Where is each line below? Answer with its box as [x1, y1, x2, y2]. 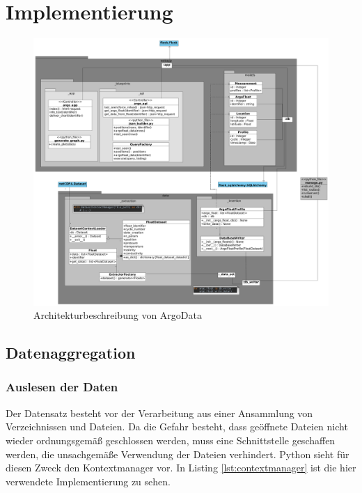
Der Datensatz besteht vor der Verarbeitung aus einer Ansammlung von [6, 405, 313, 420]
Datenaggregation [6, 342, 136, 363]
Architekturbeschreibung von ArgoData [33, 308, 202, 322]
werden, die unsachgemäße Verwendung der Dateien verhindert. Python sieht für [6, 446, 349, 461]
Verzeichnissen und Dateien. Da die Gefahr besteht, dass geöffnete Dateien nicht [6, 419, 348, 434]
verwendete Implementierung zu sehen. [6, 474, 171, 488]
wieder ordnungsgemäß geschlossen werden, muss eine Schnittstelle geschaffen [6, 432, 336, 447]
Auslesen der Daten [6, 378, 118, 396]
